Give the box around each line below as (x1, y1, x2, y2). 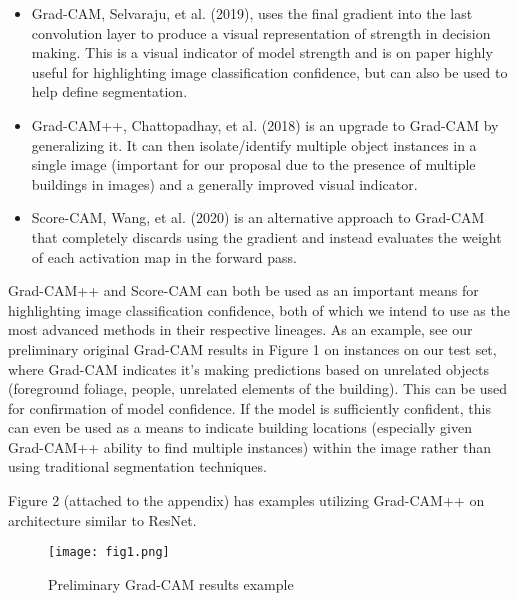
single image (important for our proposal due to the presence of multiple (31, 154, 476, 175)
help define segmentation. (31, 81, 188, 102)
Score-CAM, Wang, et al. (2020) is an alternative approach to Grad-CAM (31, 207, 485, 228)
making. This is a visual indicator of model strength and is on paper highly (31, 42, 493, 63)
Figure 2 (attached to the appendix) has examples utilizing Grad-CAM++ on (8, 490, 485, 511)
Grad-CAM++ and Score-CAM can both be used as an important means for (8, 280, 479, 301)
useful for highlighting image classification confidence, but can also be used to (31, 61, 508, 82)
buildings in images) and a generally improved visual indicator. (31, 173, 418, 194)
